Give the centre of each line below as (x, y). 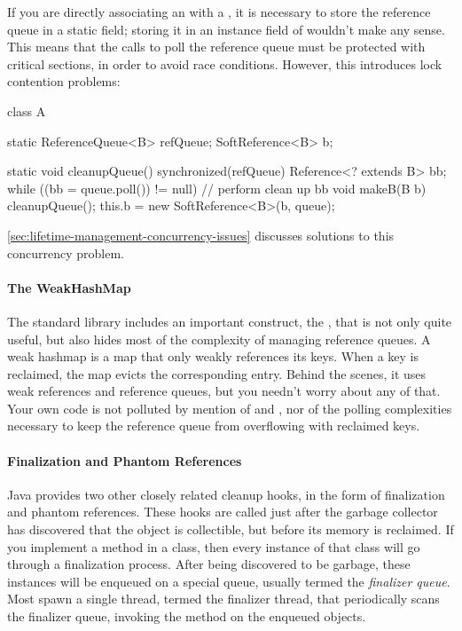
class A (27, 110)
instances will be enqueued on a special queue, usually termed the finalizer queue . (229, 581)
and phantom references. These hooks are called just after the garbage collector (223, 512)
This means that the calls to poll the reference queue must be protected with (216, 47)
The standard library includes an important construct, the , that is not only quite (230, 321)
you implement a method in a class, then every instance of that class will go (214, 546)
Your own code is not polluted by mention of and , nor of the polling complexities (230, 408)
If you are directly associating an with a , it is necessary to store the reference (219, 12)
